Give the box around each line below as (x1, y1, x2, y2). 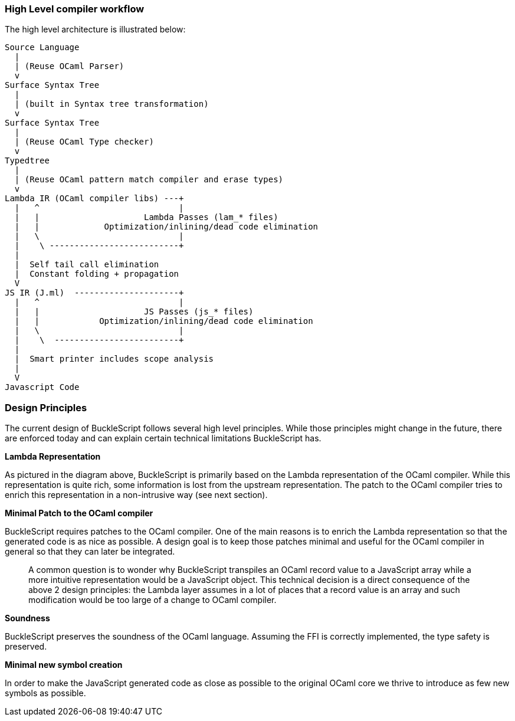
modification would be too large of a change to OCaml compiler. (28, 595, 277, 605)
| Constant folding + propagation (14, 269, 179, 279)
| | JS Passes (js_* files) (14, 307, 254, 317)
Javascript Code (5, 382, 80, 392)
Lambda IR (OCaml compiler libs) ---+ (5, 194, 184, 204)
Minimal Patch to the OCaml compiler (5, 508, 153, 519)
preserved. (5, 641, 47, 652)
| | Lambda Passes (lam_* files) (14, 212, 278, 222)
